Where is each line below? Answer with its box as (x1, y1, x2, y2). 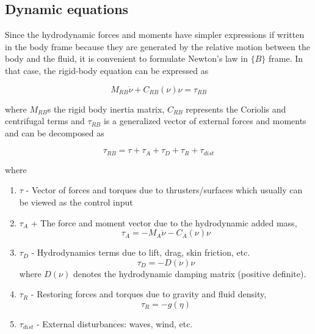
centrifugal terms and (5, 114, 85, 127)
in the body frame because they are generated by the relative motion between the (5, 40, 310, 53)
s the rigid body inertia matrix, (47, 102, 165, 115)
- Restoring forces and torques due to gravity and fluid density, (31, 288, 267, 300)
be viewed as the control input (19, 196, 133, 208)
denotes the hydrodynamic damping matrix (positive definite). (73, 267, 306, 280)
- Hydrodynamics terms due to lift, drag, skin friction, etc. (31, 246, 250, 259)
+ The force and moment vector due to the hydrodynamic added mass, (31, 216, 297, 229)
